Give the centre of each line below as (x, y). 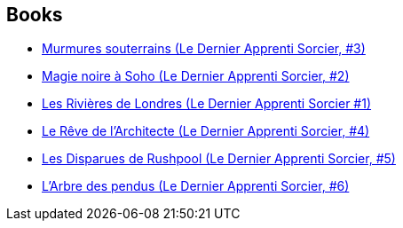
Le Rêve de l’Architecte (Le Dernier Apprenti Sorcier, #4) (206, 131)
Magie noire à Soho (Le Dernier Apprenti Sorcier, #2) (196, 76)
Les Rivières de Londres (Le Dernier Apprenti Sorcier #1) (207, 104)
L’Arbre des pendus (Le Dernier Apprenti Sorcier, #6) (196, 186)
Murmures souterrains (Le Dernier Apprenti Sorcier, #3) (204, 49)
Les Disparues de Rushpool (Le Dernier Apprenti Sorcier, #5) (219, 159)
